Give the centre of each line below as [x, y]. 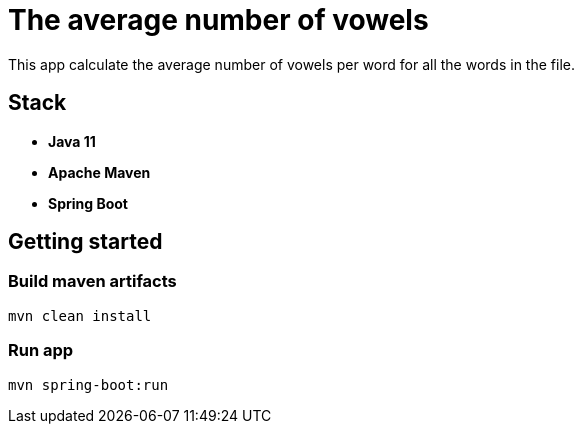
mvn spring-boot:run [88, 384]
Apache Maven [99, 172]
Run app [41, 350]
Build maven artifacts [92, 281]
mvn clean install [80, 315]
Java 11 [72, 141]
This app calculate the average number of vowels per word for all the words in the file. [291, 64]
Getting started [85, 242]
